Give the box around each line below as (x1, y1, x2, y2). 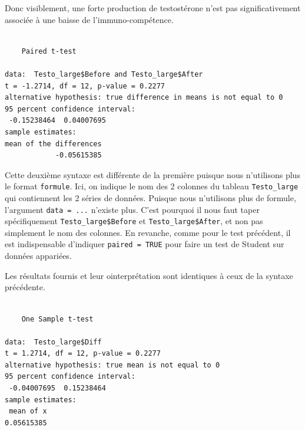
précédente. (5, 281, 45, 293)
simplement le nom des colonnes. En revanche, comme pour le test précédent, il (5, 226, 291, 238)
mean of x (9, 407, 47, 416)
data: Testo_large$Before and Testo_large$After (5, 70, 203, 78)
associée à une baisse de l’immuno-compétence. (5, 13, 174, 25)
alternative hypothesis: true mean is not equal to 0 (5, 360, 220, 369)
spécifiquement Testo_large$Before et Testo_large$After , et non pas (5, 215, 263, 227)
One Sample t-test (21, 314, 94, 323)
